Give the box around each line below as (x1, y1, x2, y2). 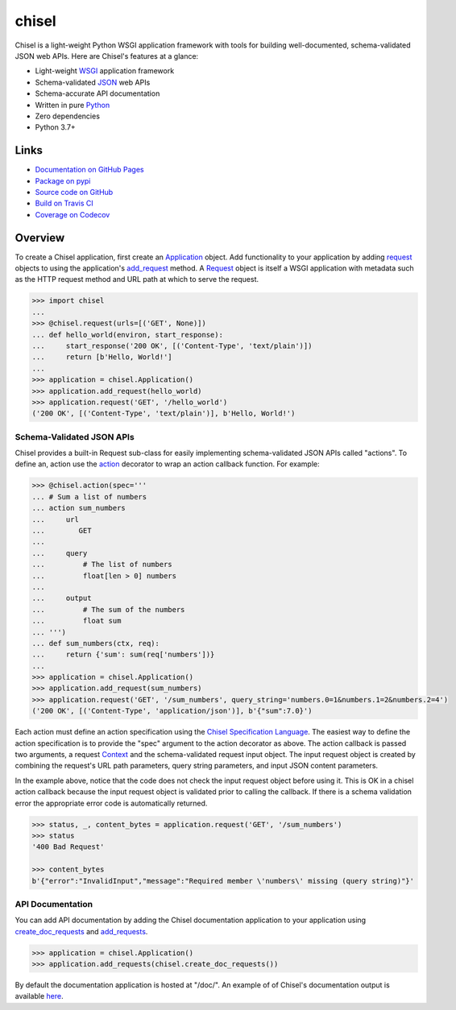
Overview (15, 230, 65, 245)
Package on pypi (35, 176, 91, 185)
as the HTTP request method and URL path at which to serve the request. (15, 275, 259, 284)
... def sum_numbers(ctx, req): (31, 639, 160, 648)
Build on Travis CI (35, 198, 94, 209)
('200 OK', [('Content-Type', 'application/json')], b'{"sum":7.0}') (31, 706, 313, 716)
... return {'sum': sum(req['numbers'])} (31, 650, 215, 660)
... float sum (31, 616, 122, 626)
